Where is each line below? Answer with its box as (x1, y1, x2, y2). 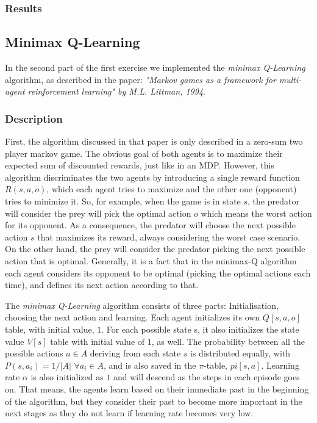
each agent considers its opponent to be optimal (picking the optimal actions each (5, 266, 311, 279)
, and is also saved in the (103, 358, 196, 371)
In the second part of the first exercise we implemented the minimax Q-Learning (5, 61, 305, 74)
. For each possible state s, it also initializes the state (101, 322, 299, 335)
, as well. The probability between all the (151, 334, 305, 347)
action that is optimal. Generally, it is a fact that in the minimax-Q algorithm (5, 254, 297, 267)
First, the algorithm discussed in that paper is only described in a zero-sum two (5, 135, 303, 148)
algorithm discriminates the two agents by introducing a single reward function (5, 170, 300, 183)
